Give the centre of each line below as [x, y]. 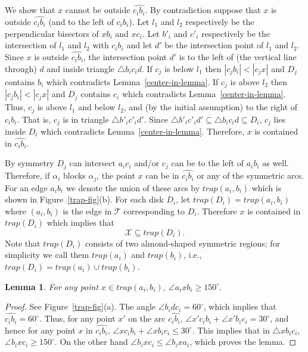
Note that [23, 243]
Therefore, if [27, 175]
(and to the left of [81, 22]
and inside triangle [81, 68]
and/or [147, 163]
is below [179, 68]
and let [139, 45]
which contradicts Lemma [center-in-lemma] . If [132, 81]
